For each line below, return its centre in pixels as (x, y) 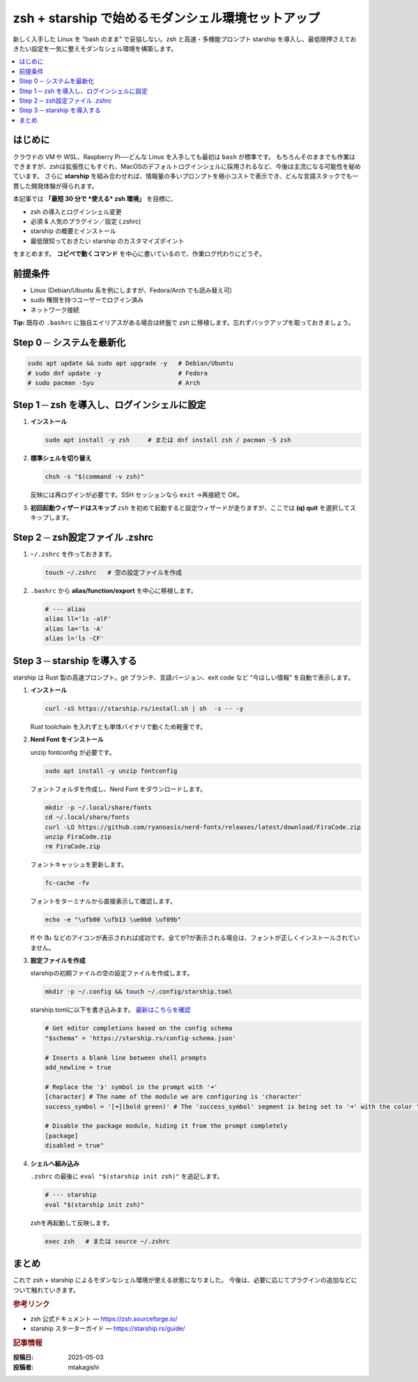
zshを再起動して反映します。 (72, 1223)
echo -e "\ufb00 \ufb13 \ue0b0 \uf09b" (113, 920)
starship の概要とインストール (73, 231)
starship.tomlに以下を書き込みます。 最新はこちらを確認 (110, 1010)
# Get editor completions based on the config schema (139, 1028)
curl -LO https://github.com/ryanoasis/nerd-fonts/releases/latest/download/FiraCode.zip (203, 827)
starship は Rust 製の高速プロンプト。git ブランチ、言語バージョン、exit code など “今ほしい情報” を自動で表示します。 (184, 677)
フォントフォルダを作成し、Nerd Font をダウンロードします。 (118, 789)
